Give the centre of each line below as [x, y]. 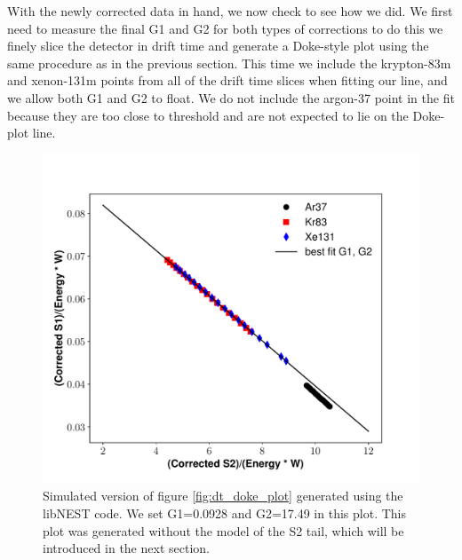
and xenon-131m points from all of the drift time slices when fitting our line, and [227, 80]
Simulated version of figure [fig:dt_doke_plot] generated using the [223, 496]
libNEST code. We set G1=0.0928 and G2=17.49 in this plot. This [224, 513]
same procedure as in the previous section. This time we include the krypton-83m [229, 63]
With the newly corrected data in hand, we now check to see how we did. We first [230, 11]
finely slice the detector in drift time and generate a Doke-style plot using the [218, 46]
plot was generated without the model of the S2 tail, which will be [223, 530]
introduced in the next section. [126, 548]
